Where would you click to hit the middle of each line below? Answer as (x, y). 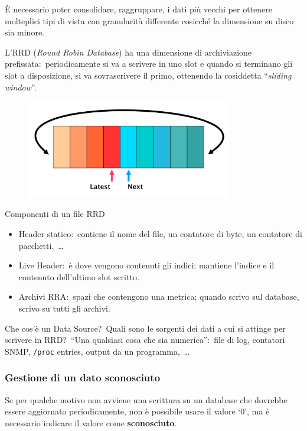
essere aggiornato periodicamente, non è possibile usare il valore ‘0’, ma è (137, 411)
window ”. (21, 87)
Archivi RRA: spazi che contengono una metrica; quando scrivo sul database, (159, 296)
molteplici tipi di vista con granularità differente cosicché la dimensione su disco (149, 20)
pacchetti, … (41, 245)
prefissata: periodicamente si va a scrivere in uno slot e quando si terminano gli (149, 64)
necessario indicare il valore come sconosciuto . (91, 422)
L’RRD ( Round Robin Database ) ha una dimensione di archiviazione (128, 52)
